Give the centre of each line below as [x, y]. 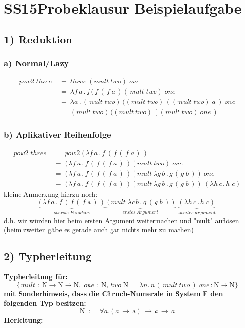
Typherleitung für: [36, 277]
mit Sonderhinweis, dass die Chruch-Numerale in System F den [113, 293]
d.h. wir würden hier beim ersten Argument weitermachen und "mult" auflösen [122, 220]
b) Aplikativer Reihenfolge [57, 134]
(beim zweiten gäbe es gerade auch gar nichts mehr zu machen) [99, 230]
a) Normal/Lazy [36, 63]
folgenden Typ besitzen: [45, 303]
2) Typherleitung [48, 256]
